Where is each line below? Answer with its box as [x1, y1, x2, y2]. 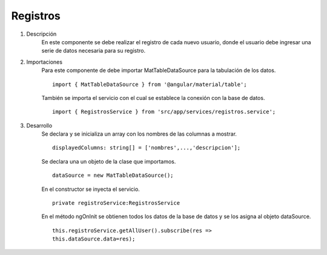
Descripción [26, 30, 57, 38]
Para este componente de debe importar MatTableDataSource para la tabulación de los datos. [41, 67, 276, 74]
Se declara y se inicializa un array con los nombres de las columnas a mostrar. [41, 130, 237, 137]
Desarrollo [26, 122, 53, 129]
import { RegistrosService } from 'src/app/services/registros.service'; [52, 108, 276, 115]
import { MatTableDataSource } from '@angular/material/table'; [52, 81, 248, 88]
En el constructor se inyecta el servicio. [41, 185, 140, 193]
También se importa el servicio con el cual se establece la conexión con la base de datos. [41, 94, 265, 101]
